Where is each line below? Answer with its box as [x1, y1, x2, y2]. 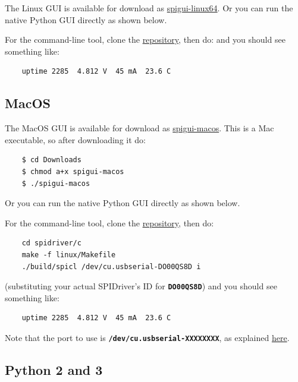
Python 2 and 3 [5, 361, 103, 378]
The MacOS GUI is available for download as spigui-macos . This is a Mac [5, 122, 274, 134]
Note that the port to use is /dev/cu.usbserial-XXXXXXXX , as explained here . [5, 331, 290, 343]
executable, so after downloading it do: [5, 133, 146, 146]
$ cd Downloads [21, 156, 81, 165]
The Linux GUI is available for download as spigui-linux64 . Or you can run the [5, 2, 293, 14]
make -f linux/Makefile [21, 250, 116, 259]
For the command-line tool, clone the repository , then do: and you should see [5, 33, 286, 46]
